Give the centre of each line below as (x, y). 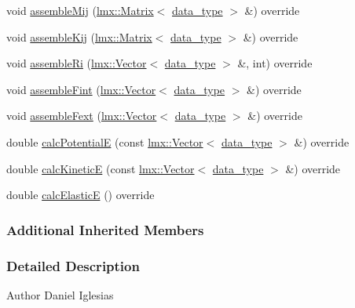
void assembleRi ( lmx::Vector (77, 63)
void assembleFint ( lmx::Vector (81, 89)
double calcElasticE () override (81, 195)
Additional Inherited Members (105, 229)
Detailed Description (73, 265)
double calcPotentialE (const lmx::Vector (105, 141)
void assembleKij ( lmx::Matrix (79, 36)
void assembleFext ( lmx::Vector (82, 116)
